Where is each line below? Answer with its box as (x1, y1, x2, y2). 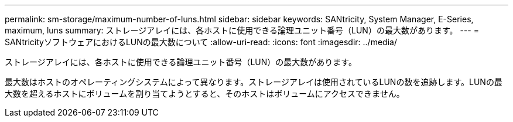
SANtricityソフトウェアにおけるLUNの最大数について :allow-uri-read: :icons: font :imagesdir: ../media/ (5, 37, 397, 47)
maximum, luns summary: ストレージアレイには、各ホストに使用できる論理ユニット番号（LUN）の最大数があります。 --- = (5, 25, 479, 35)
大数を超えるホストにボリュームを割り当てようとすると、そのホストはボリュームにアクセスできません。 (5, 89, 405, 99)
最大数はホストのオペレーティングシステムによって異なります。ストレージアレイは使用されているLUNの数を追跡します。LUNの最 (5, 77, 502, 87)
